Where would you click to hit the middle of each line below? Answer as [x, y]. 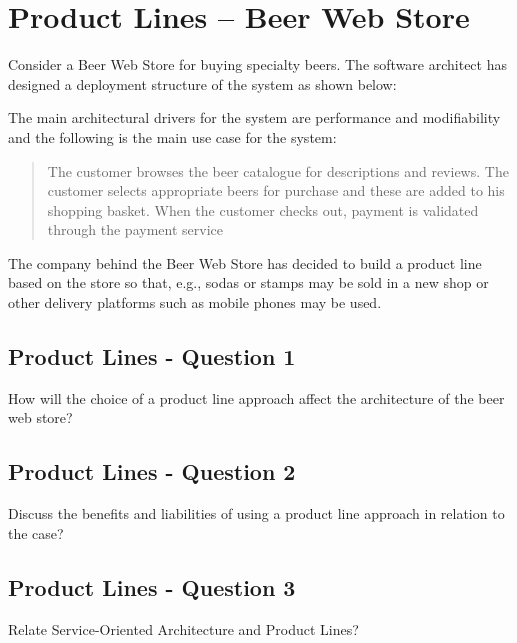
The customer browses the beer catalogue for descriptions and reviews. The [278, 170]
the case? [36, 532]
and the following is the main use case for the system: [172, 136]
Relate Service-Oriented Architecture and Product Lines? [183, 628]
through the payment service [135, 229]
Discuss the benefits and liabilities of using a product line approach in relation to [256, 513]
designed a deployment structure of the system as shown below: [202, 83]
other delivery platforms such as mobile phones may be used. [195, 302]
